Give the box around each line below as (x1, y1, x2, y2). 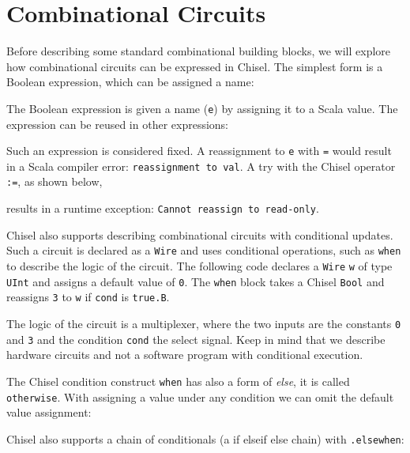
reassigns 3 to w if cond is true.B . (6, 289, 170, 305)
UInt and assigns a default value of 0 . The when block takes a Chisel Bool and (6, 273, 385, 289)
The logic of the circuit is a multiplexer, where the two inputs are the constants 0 (6, 315, 401, 331)
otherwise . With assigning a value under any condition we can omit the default (6, 388, 394, 405)
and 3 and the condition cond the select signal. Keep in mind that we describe (6, 330, 386, 347)
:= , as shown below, (6, 173, 103, 190)
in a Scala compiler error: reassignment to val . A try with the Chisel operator (6, 157, 396, 174)
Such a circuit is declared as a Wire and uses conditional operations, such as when (6, 242, 401, 259)
